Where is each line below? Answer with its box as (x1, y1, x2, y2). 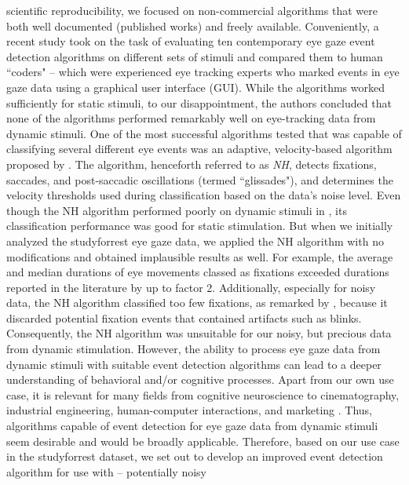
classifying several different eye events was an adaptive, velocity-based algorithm (6, 140, 393, 157)
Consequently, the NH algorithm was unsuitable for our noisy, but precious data (6, 325, 392, 341)
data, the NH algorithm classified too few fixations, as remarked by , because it (6, 294, 388, 311)
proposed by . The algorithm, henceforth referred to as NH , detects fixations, (6, 155, 377, 172)
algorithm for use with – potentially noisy (6, 463, 206, 480)
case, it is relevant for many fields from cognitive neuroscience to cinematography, (6, 386, 400, 403)
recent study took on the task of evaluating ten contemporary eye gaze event (6, 33, 375, 49)
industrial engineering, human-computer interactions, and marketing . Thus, (6, 402, 372, 418)
